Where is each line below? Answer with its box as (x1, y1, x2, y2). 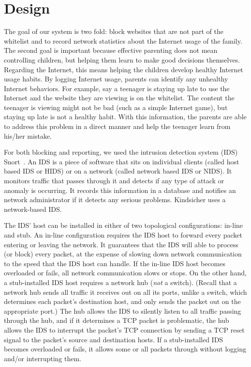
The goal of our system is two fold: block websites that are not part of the (4, 26, 223, 36)
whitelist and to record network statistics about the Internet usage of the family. (4, 35, 242, 46)
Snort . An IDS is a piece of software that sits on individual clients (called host (4, 156, 239, 166)
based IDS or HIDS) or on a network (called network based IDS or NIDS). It (4, 166, 232, 176)
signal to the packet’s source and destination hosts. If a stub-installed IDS (4, 334, 223, 344)
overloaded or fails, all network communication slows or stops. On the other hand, (4, 268, 247, 278)
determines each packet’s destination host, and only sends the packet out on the (4, 296, 241, 306)
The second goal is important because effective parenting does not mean (4, 45, 218, 55)
